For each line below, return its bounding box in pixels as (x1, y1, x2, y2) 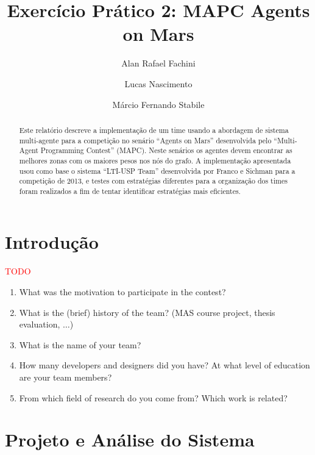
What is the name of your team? (19, 338, 141, 351)
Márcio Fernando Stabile (112, 98, 205, 110)
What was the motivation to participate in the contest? (19, 285, 226, 298)
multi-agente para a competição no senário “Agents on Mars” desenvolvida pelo (19, 135, 272, 145)
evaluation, (19, 318, 60, 331)
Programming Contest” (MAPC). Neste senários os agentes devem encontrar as (40, 145, 292, 156)
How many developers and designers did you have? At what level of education (19, 359, 310, 371)
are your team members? (19, 370, 112, 383)
